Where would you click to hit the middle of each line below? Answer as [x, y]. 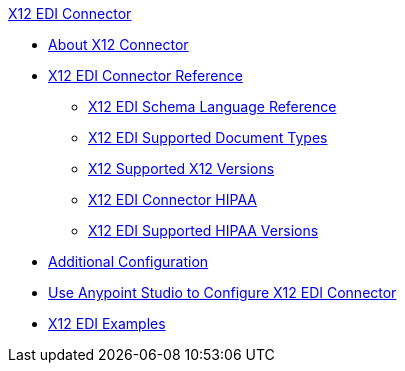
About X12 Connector [118, 44]
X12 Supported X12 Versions [181, 168]
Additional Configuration [128, 261]
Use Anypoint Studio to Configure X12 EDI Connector [222, 292]
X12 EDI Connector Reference [145, 75]
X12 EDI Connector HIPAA [172, 199]
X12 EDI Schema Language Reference [212, 106]
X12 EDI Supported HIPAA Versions [203, 230]
